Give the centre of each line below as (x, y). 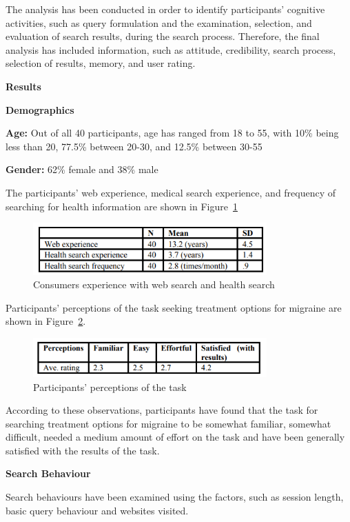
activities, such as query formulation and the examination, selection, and (159, 22)
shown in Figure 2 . (46, 321)
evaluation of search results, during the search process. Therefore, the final (163, 36)
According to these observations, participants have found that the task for (162, 410)
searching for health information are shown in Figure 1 (122, 206)
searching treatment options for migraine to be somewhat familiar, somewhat (168, 423)
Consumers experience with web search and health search (154, 284)
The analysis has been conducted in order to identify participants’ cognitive (165, 9)
